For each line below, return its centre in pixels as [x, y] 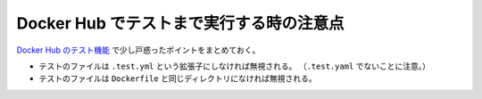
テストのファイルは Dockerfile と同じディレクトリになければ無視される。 [178, 78]
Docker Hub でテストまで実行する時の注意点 [180, 23]
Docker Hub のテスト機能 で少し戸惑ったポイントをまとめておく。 [138, 50]
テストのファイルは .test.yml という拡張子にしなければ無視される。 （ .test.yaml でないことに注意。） [234, 66]
